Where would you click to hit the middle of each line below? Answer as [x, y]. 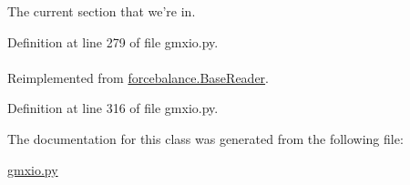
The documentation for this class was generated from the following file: [205, 138]
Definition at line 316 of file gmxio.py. [113, 108]
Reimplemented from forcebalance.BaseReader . [138, 77]
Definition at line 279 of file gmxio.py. [113, 41]
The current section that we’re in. [102, 11]
